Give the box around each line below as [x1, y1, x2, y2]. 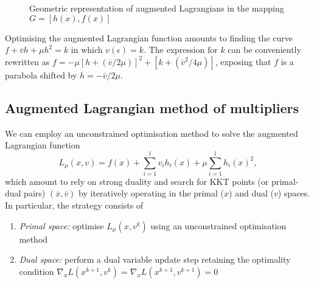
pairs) [24, 187, 46, 199]
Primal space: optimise [19, 219, 104, 232]
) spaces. [277, 187, 310, 199]
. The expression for [144, 43, 218, 56]
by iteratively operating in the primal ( [78, 187, 225, 199]
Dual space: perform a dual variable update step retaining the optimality [19, 253, 291, 266]
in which [71, 43, 103, 56]
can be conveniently [228, 43, 301, 56]
